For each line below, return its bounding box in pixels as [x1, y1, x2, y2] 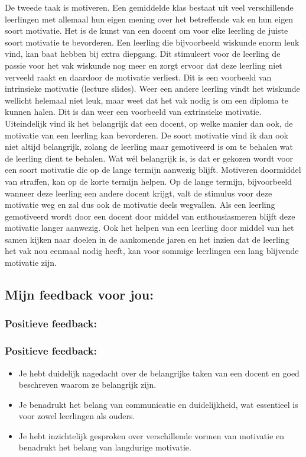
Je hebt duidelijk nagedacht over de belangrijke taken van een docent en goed [18, 366, 300, 379]
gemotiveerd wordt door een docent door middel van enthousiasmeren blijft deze [5, 210, 295, 222]
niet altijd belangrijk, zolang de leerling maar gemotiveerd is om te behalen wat [5, 140, 293, 153]
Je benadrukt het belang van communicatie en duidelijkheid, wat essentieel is [18, 398, 298, 410]
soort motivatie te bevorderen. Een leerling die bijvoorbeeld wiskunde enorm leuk [5, 36, 300, 48]
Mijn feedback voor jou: [5, 285, 154, 304]
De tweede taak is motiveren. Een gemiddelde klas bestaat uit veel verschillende [5, 1, 294, 13]
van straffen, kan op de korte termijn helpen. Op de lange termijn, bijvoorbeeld [5, 175, 292, 187]
